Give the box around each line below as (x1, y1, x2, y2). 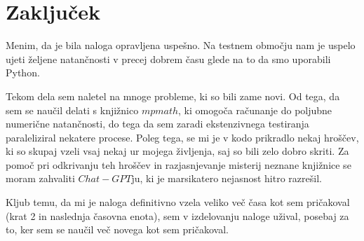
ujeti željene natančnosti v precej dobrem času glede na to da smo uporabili (6, 51, 331, 66)
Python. (6, 65, 40, 80)
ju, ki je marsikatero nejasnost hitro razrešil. (131, 171, 322, 186)
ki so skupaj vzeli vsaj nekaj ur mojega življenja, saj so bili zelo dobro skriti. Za (6, 144, 349, 158)
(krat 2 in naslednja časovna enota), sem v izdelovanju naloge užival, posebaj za (6, 208, 349, 223)
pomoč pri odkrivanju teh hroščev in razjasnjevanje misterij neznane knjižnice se (6, 157, 351, 172)
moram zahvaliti (6, 171, 75, 186)
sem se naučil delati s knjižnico (6, 102, 139, 117)
